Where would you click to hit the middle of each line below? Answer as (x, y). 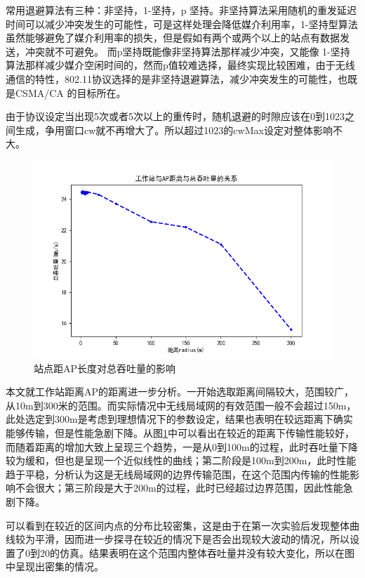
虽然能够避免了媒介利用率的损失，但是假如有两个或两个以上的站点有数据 (173, 38)
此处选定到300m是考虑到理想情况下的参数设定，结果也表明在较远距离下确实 (179, 419)
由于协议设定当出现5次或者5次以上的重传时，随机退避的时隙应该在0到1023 (175, 116)
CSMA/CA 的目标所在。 (71, 92)
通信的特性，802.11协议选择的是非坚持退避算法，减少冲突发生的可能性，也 (177, 78)
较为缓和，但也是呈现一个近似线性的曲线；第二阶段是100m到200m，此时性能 (181, 460)
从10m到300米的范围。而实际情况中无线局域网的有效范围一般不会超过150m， (181, 405)
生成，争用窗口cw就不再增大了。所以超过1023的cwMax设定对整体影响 (174, 130)
